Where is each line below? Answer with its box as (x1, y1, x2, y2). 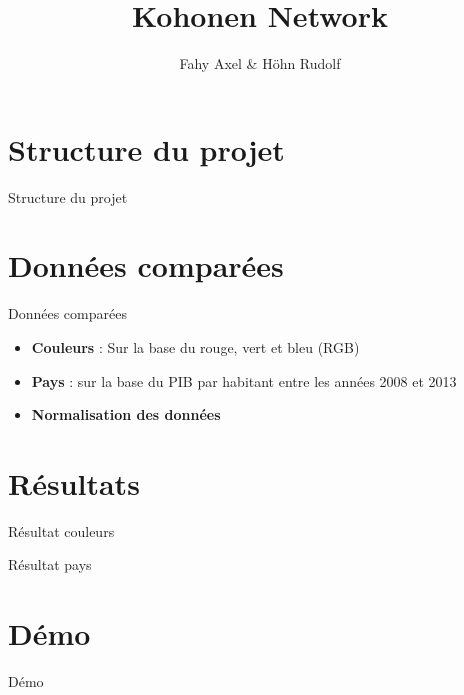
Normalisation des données (31, 404, 221, 425)
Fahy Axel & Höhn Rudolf (179, 53, 341, 74)
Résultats (8, 462, 140, 503)
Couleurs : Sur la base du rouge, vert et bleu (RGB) (31, 336, 360, 357)
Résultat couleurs (8, 520, 115, 541)
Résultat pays (8, 554, 92, 575)
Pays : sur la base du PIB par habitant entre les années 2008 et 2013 (31, 370, 457, 391)
